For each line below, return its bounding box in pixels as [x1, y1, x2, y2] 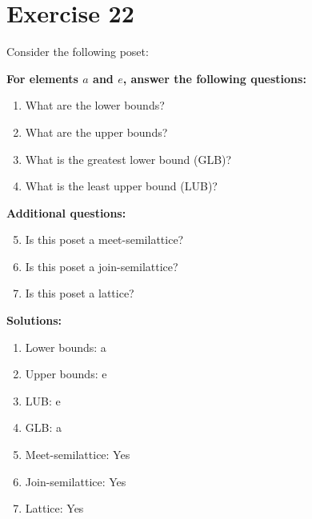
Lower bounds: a [25, 338, 106, 355]
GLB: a [25, 419, 62, 436]
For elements [6, 70, 78, 86]
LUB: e [25, 392, 61, 409]
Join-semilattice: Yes [25, 473, 126, 489]
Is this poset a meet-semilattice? [25, 231, 184, 248]
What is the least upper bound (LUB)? [25, 178, 218, 194]
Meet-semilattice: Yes [25, 446, 130, 463]
